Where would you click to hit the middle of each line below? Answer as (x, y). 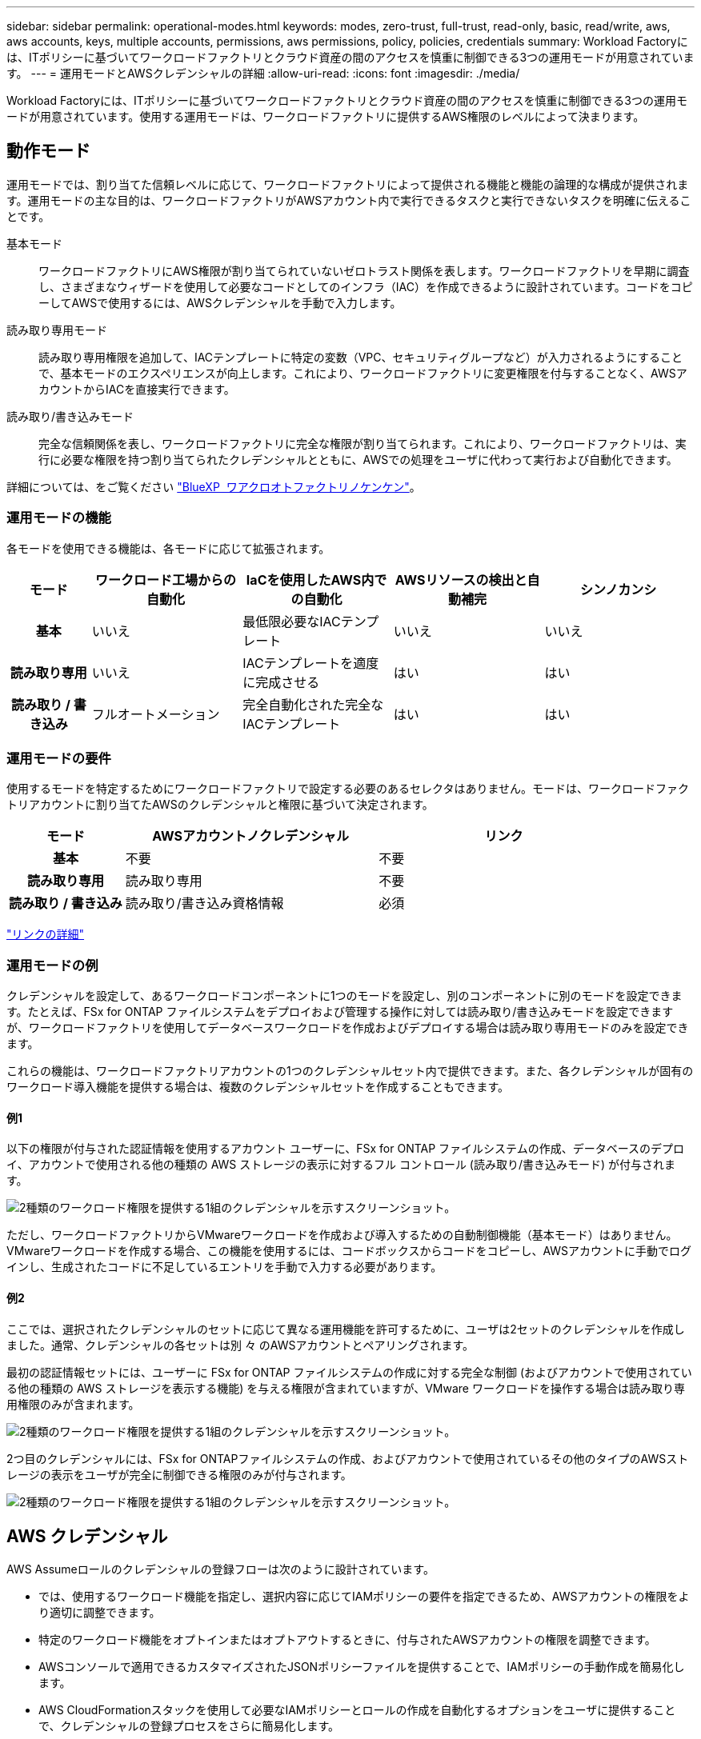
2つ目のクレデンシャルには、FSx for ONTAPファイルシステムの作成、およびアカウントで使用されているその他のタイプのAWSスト (348, 1458)
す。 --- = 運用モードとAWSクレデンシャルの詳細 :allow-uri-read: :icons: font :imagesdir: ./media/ (263, 73)
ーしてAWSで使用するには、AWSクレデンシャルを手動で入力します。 (220, 302)
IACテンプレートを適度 (311, 663)
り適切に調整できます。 (100, 1613)
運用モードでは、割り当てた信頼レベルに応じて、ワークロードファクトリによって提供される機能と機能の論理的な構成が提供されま (348, 184)
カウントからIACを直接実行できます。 (137, 389)
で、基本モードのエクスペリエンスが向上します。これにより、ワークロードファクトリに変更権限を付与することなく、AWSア (363, 373)
